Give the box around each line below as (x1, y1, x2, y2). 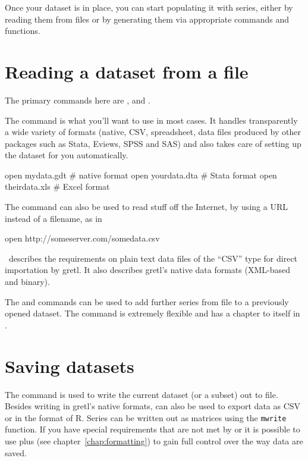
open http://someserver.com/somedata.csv (5, 232, 160, 244)
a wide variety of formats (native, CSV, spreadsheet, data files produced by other (5, 126, 301, 138)
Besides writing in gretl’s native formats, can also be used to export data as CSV (5, 400, 301, 412)
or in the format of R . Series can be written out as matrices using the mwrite (5, 411, 287, 424)
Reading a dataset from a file (5, 59, 249, 83)
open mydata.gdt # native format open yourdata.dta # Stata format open (5, 168, 277, 181)
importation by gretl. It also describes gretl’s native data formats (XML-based (5, 264, 290, 276)
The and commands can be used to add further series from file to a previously (5, 295, 289, 308)
